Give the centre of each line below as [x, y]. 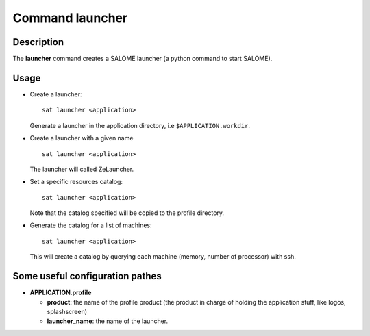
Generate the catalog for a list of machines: [91, 225]
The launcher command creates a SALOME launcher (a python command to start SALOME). [143, 59]
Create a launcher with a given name [82, 138]
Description [38, 42]
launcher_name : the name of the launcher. [108, 321]
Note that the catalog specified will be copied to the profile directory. [127, 213]
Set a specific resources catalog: [76, 182]
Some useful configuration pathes [87, 276]
